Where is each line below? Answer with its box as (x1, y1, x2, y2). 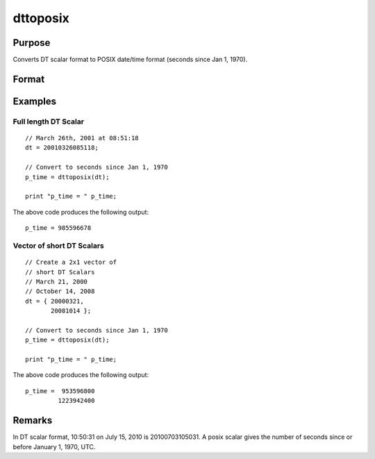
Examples (12, 95, 57, 107)
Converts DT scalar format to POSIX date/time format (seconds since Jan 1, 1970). (12, 56, 248, 64)
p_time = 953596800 (25, 387, 95, 395)
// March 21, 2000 (25, 278, 88, 285)
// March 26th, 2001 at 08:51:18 (25, 134, 139, 142)
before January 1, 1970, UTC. (12, 442, 96, 451)
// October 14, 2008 (25, 287, 95, 295)
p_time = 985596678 (25, 224, 92, 232)
